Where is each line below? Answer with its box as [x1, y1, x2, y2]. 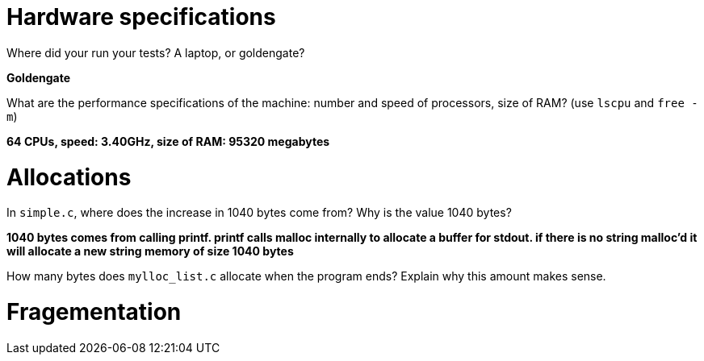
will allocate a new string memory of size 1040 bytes [6, 244, 294, 259]
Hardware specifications [6, 3, 276, 31]
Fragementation [6, 298, 182, 326]
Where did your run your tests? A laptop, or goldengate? [6, 45, 305, 60]
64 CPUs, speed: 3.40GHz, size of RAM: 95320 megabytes [6, 134, 330, 148]
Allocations [6, 163, 132, 191]
